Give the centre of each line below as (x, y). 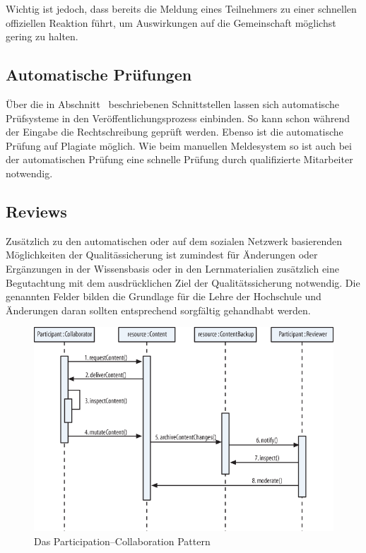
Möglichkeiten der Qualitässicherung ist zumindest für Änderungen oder (162, 255)
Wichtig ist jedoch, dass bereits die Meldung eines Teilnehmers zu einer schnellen (181, 8)
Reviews (36, 211)
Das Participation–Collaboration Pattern (122, 541)
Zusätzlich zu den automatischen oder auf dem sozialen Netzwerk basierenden (174, 240)
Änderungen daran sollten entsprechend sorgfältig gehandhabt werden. (158, 310)
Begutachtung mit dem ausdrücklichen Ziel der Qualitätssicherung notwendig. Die (183, 282)
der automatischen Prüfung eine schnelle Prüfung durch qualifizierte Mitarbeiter (179, 159)
